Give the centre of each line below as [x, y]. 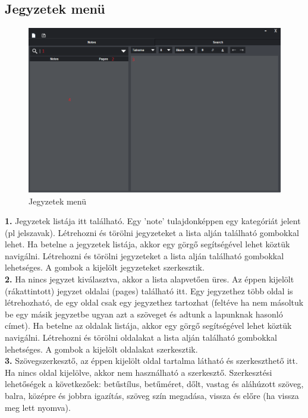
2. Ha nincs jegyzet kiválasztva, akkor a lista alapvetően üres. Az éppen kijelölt [150, 279]
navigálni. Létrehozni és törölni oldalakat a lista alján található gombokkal [141, 337]
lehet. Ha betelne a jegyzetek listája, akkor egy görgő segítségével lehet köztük [147, 244]
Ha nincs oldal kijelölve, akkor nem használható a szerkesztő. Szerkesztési [139, 372]
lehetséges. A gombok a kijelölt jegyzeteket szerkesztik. [105, 267]
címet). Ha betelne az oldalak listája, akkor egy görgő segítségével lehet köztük [148, 326]
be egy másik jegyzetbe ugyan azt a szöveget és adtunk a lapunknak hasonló [144, 314]
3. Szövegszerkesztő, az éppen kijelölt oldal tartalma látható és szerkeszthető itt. [151, 361]
